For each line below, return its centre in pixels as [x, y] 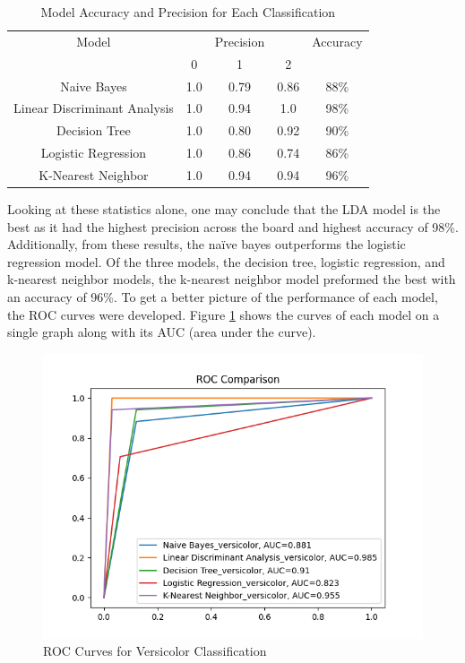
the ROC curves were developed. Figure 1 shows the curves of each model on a [224, 314]
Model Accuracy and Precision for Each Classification [188, 12]
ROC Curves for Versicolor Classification [155, 651]
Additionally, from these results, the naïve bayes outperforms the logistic [207, 244]
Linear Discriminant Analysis [94, 108]
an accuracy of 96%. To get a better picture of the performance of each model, [223, 296]
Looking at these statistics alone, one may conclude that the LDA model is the [224, 209]
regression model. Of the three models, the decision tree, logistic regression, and [226, 261]
